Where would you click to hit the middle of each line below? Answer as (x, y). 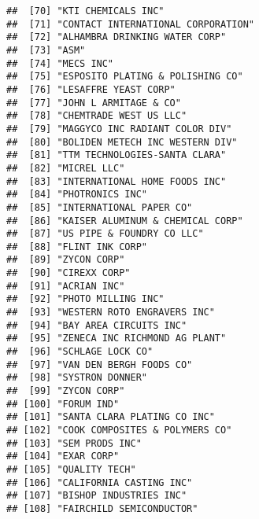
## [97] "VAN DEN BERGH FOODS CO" (100, 364)
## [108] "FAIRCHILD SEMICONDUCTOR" (102, 508)
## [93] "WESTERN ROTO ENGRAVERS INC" (111, 313)
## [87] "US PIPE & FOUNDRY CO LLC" (105, 234)
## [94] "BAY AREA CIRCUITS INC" (97, 325)
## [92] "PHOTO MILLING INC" (85, 299)
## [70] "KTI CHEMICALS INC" (85, 11)
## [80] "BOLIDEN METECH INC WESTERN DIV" (122, 142)
